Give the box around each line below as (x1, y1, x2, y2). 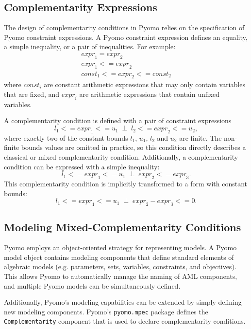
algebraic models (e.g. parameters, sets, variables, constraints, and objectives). (4, 261, 236, 272)
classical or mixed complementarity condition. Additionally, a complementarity (4, 152, 238, 162)
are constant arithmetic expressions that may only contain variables (44, 79, 245, 90)
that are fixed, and (4, 89, 60, 99)
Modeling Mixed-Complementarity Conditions (4, 219, 241, 235)
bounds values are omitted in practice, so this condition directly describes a (21, 142, 246, 152)
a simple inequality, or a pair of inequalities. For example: (4, 41, 176, 52)
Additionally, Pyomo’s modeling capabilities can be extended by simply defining (4, 297, 242, 307)
